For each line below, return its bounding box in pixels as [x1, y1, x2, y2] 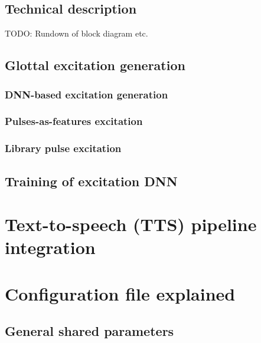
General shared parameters [5, 322, 174, 340]
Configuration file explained [5, 281, 236, 305]
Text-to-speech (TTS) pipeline [5, 212, 257, 236]
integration [5, 235, 96, 259]
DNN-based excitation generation [5, 87, 168, 101]
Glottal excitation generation [5, 56, 185, 74]
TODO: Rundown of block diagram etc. [5, 27, 148, 39]
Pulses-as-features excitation [5, 114, 143, 128]
